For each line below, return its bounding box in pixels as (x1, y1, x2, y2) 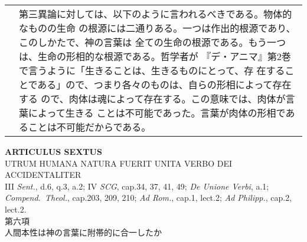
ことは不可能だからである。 (28, 120, 151, 134)
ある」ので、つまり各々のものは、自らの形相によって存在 (37, 78, 292, 91)
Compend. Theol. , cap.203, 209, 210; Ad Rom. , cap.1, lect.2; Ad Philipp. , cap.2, (5, 191, 292, 204)
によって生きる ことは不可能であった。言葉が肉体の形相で (28, 106, 286, 120)
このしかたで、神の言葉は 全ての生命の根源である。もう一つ (19, 35, 286, 49)
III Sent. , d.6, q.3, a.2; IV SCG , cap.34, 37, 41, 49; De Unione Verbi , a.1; (5, 180, 269, 192)
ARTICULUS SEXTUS (5, 145, 102, 157)
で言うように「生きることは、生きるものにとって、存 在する (19, 64, 285, 77)
